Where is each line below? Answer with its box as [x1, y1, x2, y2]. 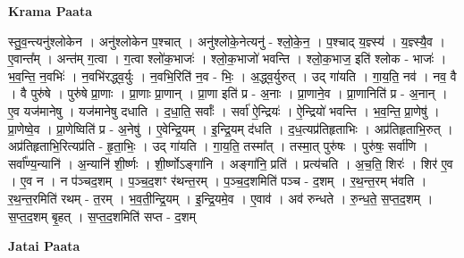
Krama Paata [8, 2, 92, 20]
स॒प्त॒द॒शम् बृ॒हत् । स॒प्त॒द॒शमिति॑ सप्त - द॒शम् [8, 206, 196, 225]
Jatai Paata [8, 237, 80, 255]
